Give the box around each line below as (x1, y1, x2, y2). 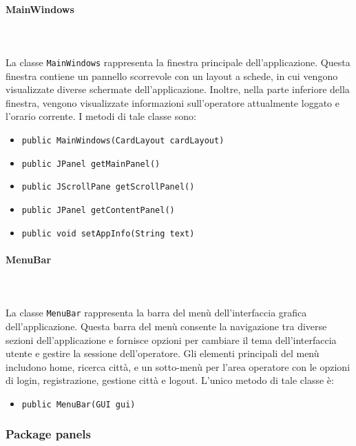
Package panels (6, 425, 92, 443)
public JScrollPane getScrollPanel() (21, 182, 195, 192)
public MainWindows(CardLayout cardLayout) (21, 136, 224, 146)
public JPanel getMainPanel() (21, 159, 160, 169)
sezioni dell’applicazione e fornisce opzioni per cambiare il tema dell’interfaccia (6, 332, 337, 347)
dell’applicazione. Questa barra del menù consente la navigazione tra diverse (6, 318, 327, 333)
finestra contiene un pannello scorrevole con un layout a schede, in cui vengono (6, 68, 338, 83)
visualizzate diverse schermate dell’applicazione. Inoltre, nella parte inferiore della (6, 82, 350, 97)
